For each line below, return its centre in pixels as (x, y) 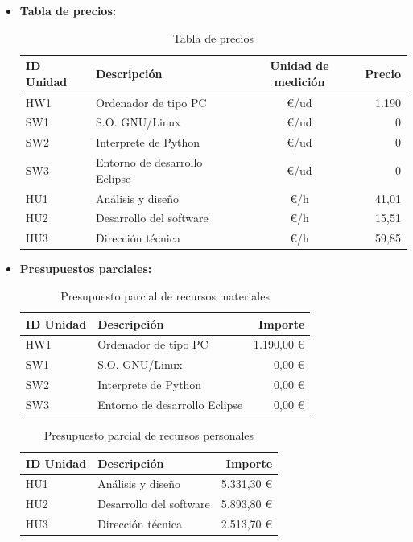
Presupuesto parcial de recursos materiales (165, 295)
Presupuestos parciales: (86, 269)
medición (299, 81)
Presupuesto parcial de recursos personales (149, 435)
